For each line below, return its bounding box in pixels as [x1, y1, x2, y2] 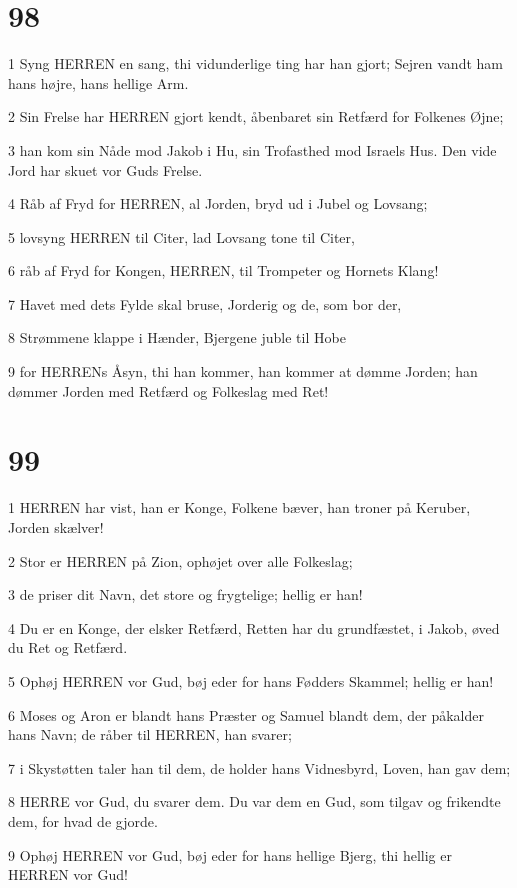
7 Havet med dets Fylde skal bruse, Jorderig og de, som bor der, [8, 293, 402, 314]
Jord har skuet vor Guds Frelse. [8, 159, 203, 180]
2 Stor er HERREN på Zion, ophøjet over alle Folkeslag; [8, 550, 353, 571]
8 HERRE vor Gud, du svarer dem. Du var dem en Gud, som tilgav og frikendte [8, 791, 501, 812]
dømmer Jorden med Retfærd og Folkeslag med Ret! [8, 380, 329, 401]
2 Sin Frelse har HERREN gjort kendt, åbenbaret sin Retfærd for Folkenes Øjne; [8, 106, 504, 127]
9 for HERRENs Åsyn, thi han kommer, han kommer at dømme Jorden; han [8, 361, 478, 382]
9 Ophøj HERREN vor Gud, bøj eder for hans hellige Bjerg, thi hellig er [8, 844, 452, 865]
